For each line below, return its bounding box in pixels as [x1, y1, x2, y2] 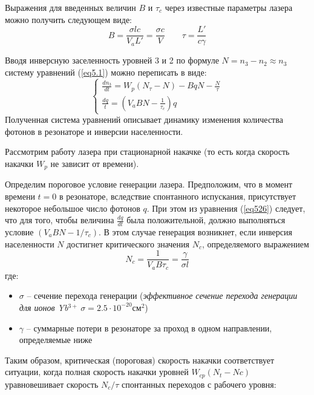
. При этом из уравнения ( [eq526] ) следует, [146, 201, 306, 214]
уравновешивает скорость [5, 377, 99, 390]
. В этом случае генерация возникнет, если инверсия [98, 226, 292, 238]
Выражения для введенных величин [5, 1, 136, 13]
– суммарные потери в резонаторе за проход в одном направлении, [26, 321, 272, 334]
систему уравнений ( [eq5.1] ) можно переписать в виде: [5, 65, 207, 78]
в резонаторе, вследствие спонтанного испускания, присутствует [59, 190, 296, 203]
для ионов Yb [19, 301, 68, 313]
